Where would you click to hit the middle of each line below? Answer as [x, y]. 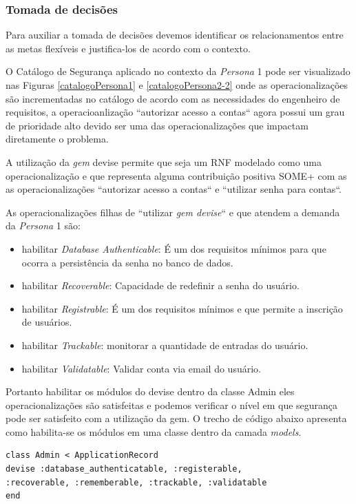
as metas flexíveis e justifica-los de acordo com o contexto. [128, 48]
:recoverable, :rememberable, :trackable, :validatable [136, 482]
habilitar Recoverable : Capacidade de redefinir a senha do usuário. [160, 285]
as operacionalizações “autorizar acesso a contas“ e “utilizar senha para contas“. [174, 189]
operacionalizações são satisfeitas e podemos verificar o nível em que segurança [172, 405]
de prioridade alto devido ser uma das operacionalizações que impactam [157, 125]
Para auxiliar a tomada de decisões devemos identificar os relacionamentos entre [175, 35]
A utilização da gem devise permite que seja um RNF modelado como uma [164, 161]
